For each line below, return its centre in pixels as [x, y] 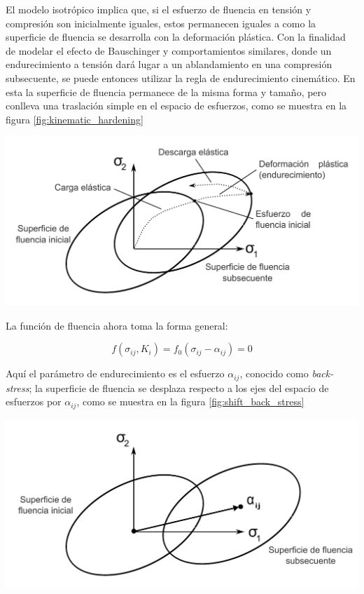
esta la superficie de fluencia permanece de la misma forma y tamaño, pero [166, 92]
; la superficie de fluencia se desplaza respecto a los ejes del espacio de [179, 387]
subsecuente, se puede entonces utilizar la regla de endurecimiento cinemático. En [181, 77]
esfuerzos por [34, 401]
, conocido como [274, 373]
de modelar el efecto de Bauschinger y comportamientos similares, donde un [169, 50]
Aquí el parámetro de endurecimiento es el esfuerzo [115, 373]
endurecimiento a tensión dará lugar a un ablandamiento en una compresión [169, 64]
